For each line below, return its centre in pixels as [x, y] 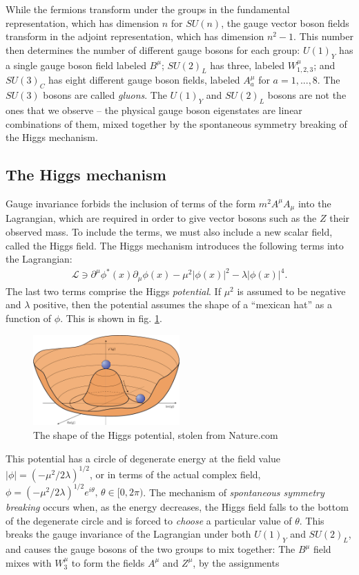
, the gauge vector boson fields [285, 22]
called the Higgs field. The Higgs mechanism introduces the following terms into [175, 245]
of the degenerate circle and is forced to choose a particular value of [149, 520]
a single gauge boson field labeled [76, 65]
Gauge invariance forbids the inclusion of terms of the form [131, 203]
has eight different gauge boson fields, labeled [144, 80]
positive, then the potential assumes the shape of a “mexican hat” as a [183, 304]
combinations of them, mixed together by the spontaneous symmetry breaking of [176, 123]
